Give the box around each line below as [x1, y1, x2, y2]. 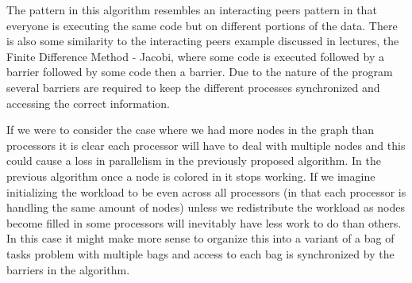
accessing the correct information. [6, 94, 170, 111]
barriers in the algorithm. [6, 261, 130, 277]
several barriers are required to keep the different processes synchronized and [6, 78, 380, 95]
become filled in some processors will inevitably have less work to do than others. [6, 214, 402, 231]
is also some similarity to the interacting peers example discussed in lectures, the [6, 33, 399, 49]
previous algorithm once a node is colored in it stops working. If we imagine [6, 167, 375, 184]
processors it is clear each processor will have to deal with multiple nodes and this [6, 136, 406, 153]
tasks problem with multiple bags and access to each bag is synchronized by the [6, 245, 395, 262]
